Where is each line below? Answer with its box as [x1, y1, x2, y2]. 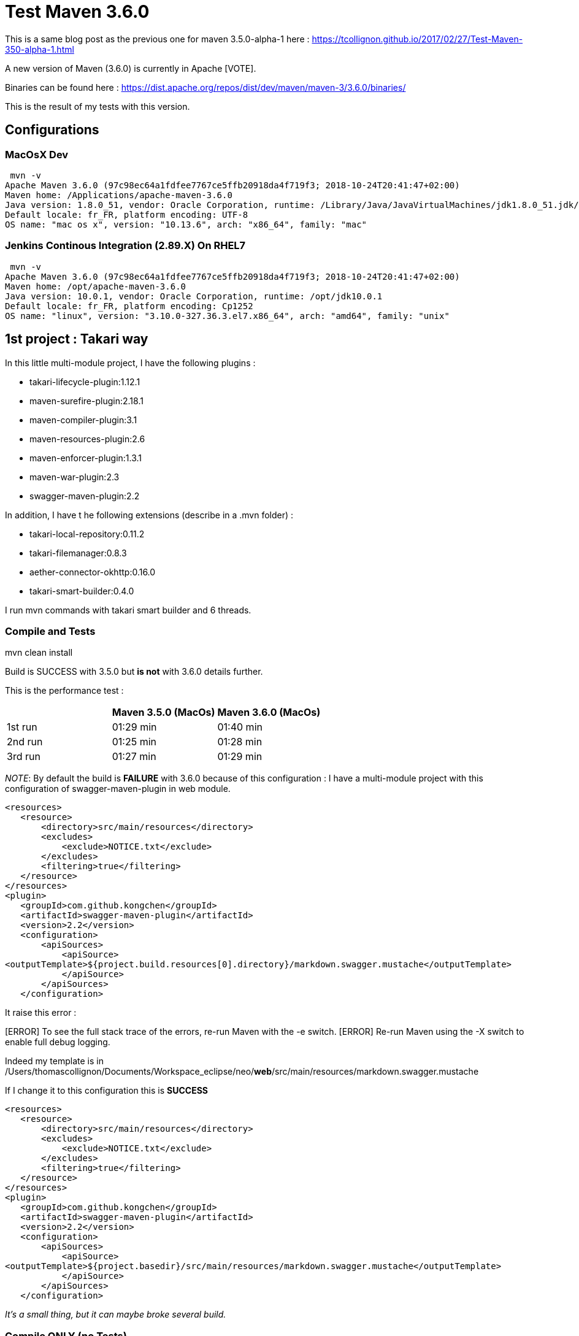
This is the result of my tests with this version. [5, 101, 190, 112]
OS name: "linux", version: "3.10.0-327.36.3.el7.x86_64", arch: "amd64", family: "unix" [5, 310, 450, 321]
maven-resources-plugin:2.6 [29, 433, 145, 444]
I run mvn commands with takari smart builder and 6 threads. [5, 604, 251, 615]
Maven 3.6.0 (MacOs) [217, 706, 321, 719]
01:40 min [217, 721, 263, 734]
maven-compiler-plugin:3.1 [29, 414, 137, 425]
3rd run [7, 750, 40, 763]
